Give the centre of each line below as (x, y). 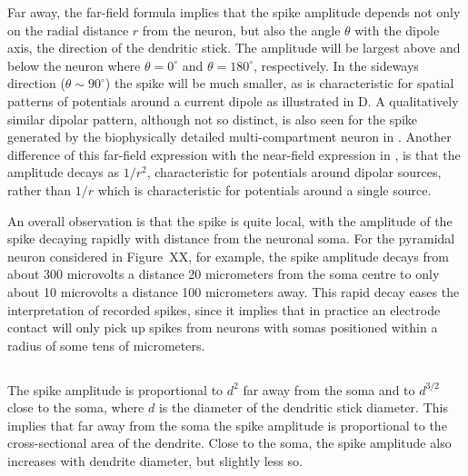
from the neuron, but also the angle (241, 30)
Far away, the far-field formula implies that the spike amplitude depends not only (234, 12)
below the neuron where (74, 65)
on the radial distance (68, 30)
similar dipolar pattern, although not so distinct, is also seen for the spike (213, 119)
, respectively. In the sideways (336, 65)
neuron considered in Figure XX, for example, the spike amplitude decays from (228, 256)
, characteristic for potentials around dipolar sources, (294, 172)
